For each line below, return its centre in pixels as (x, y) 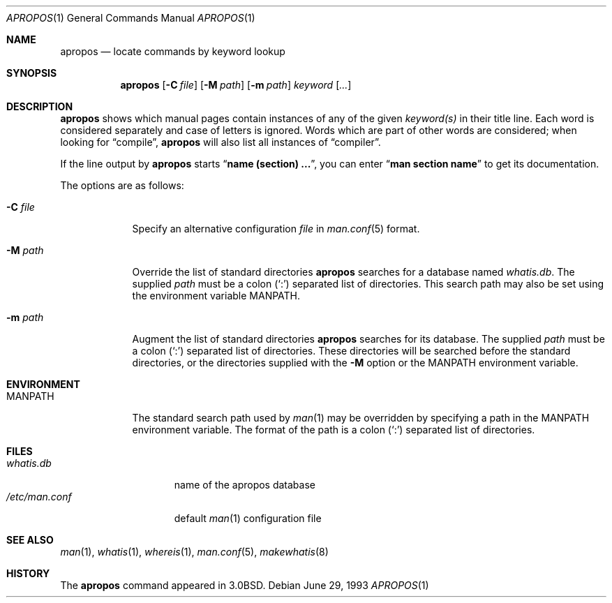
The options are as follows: (122, 185)
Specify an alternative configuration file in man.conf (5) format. (276, 229)
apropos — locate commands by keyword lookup (173, 51)
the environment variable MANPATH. (216, 296)
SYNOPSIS (32, 73)
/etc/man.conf (39, 497)
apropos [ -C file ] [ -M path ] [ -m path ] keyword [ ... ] (236, 85)
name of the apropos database (245, 485)
